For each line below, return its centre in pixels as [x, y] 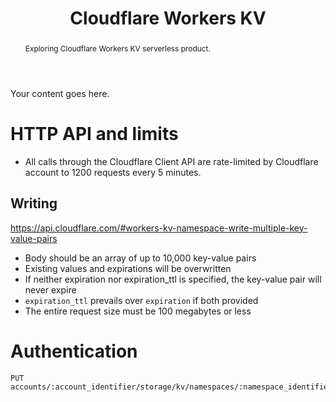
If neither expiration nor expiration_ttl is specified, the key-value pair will [173, 279]
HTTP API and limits [94, 134]
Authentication [74, 351]
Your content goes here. [60, 93]
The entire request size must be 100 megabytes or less [138, 311]
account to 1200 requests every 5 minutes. [113, 172]
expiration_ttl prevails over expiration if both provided [141, 300]
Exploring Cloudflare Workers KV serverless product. [117, 48]
